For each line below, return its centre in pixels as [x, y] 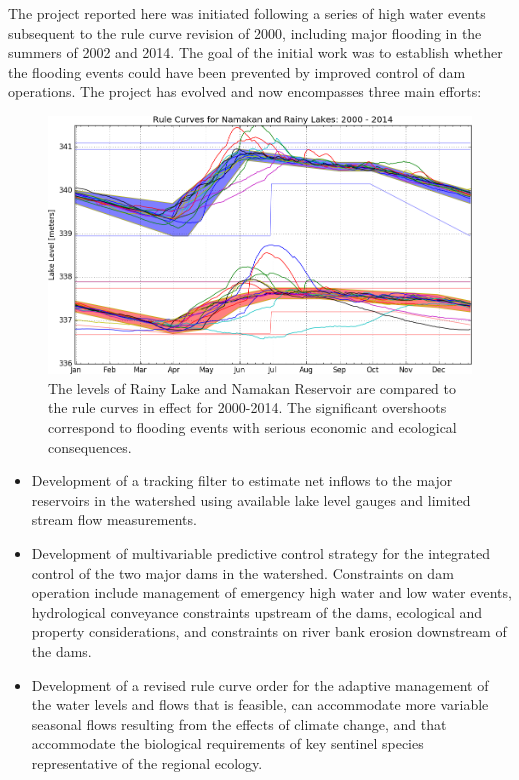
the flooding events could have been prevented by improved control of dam [237, 71]
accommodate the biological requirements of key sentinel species [227, 743]
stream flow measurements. [114, 519]
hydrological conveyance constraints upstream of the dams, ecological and [257, 611]
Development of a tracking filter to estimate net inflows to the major [242, 480]
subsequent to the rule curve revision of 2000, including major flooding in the [245, 32]
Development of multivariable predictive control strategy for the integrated [261, 552]
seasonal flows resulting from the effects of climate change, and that [239, 723]
